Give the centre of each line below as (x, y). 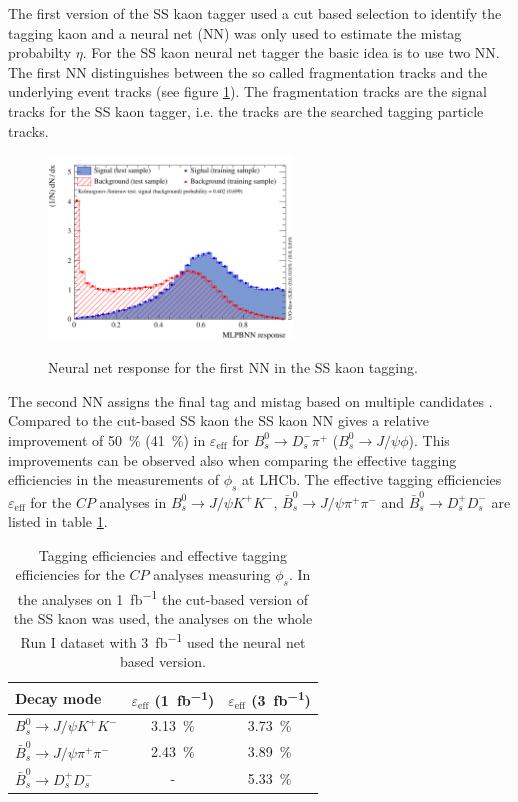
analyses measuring (212, 574)
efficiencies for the (70, 574)
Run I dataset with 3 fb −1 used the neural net (163, 640)
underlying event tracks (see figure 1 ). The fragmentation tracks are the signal (247, 91)
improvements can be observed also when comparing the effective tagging (232, 459)
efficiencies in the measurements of (113, 479)
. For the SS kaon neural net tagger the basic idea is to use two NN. (291, 52)
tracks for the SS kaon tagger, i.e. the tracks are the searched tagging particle (246, 110)
